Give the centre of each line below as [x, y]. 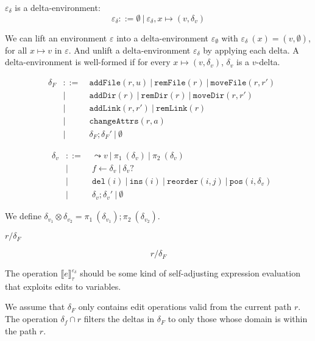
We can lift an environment [56, 37]
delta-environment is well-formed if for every [88, 62]
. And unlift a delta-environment [129, 50]
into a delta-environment [163, 37]
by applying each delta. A [251, 50]
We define [23, 216]
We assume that [35, 307]
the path [21, 330]
